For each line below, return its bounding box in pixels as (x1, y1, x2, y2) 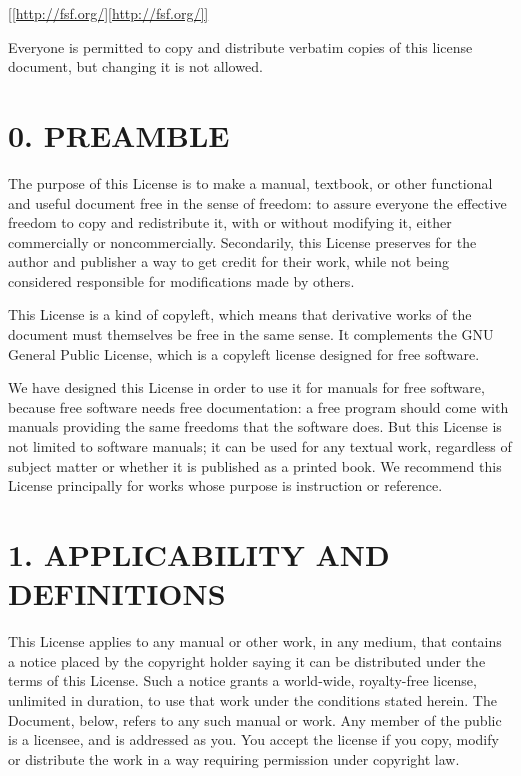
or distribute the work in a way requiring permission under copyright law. (8, 748, 460, 769)
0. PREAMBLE (8, 114, 230, 155)
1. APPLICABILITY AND (8, 534, 390, 574)
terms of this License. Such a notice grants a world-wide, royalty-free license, (8, 670, 477, 691)
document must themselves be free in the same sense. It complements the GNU (8, 324, 494, 345)
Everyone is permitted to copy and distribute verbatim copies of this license (8, 36, 473, 57)
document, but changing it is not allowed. (8, 56, 263, 77)
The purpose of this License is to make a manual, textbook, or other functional (8, 172, 493, 193)
